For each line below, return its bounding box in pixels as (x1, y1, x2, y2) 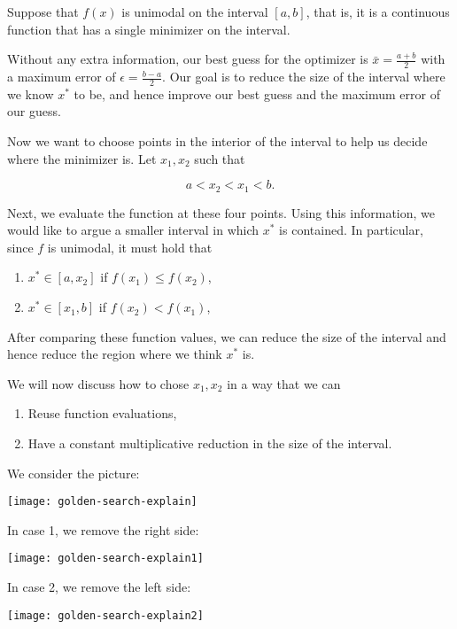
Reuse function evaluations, (27, 404, 177, 423)
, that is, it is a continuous (306, 3, 450, 20)
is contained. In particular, (279, 221, 423, 239)
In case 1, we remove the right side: (7, 520, 199, 539)
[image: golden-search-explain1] (7, 552, 204, 565)
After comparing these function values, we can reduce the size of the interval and (7, 327, 446, 346)
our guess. (7, 102, 61, 120)
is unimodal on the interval (121, 3, 268, 20)
